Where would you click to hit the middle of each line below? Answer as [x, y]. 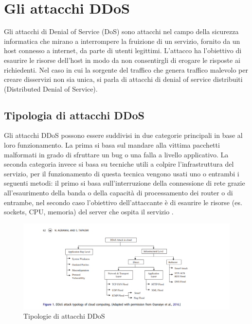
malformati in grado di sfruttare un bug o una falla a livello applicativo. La [116, 154]
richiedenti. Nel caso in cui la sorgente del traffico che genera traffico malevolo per [126, 69]
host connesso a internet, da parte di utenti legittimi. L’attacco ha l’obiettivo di [123, 50]
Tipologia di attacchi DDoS [74, 115]
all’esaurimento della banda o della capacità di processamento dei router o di [118, 193]
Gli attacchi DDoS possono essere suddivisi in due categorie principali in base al [123, 135]
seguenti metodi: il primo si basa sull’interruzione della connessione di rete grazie [125, 183]
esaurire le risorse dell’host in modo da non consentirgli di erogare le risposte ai [122, 60]
